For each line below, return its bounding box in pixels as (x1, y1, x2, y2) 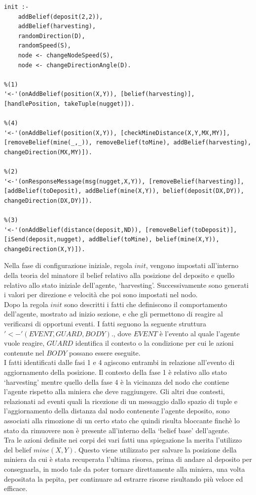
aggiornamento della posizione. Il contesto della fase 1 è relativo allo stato (4, 366, 227, 377)
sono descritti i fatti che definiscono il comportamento (64, 299, 227, 309)
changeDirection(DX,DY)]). (4, 197, 92, 204)
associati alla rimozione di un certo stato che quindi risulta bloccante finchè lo (4, 415, 240, 425)
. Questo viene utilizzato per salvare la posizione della (74, 444, 237, 454)
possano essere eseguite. (69, 347, 141, 358)
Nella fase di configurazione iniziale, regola (4, 260, 132, 270)
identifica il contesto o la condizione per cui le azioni (75, 338, 234, 348)
